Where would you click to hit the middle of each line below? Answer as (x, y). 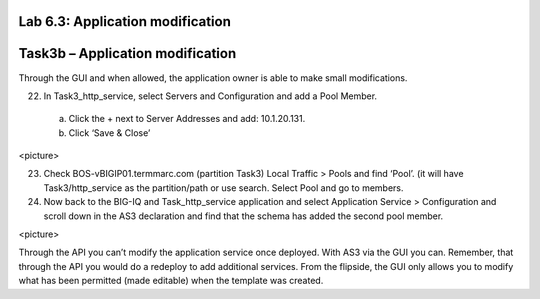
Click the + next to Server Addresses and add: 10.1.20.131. (187, 119)
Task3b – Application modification (127, 53)
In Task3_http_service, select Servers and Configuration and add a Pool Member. (210, 96)
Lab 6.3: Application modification (125, 21)
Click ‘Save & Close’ (109, 132)
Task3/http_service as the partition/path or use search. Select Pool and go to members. (223, 187)
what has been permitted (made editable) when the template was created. (171, 281)
